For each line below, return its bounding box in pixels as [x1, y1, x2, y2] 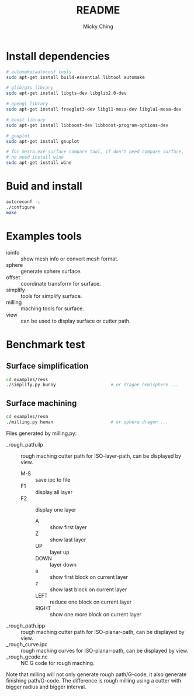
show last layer [50, 536, 86, 543]
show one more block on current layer [50, 611, 142, 618]
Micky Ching [82, 23, 114, 30]
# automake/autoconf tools [6, 68, 72, 75]
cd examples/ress [6, 376, 49, 382]
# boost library [6, 116, 46, 123]
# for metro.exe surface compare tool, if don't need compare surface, [6, 149, 184, 155]
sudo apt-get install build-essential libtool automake [6, 74, 145, 80]
